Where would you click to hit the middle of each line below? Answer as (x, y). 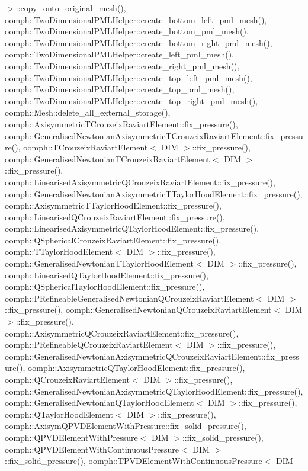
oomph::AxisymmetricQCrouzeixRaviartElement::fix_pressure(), (122, 333)
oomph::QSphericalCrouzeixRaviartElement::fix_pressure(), (113, 240)
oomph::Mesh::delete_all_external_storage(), (88, 112)
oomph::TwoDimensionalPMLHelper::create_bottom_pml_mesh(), (127, 31)
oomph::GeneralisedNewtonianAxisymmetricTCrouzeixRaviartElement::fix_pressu (154, 135)
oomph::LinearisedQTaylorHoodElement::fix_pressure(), (107, 275)
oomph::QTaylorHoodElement (59, 414)
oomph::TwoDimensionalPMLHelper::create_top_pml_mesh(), (120, 89)
